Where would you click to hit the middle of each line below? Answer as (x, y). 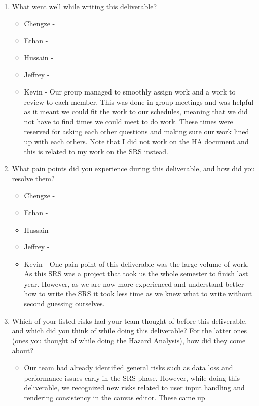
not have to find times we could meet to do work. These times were (128, 121)
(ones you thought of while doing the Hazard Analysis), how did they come (129, 340)
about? (23, 350)
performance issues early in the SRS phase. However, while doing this (132, 377)
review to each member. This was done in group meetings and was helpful (139, 101)
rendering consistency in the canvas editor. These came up (115, 397)
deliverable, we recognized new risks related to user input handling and (134, 387)
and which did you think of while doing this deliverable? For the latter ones (129, 331)
